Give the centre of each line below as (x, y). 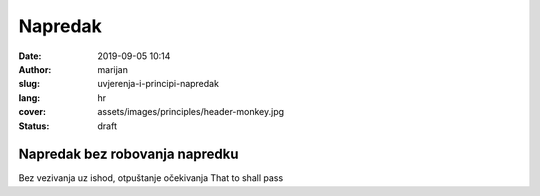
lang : (29, 97)
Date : (30, 56)
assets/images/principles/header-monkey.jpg (191, 112)
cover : (32, 112)
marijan (113, 69)
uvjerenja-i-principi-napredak (158, 84)
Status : (34, 126)
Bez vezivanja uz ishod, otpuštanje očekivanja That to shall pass (151, 178)
